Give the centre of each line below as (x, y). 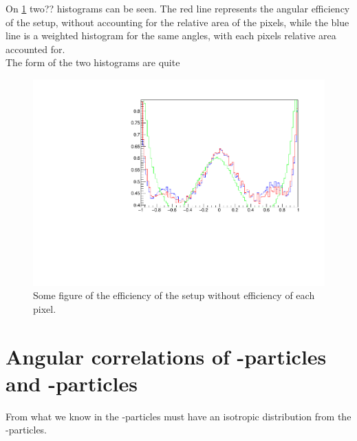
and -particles (72, 383)
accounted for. (35, 49)
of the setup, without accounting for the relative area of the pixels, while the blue (177, 22)
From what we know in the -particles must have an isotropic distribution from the (178, 416)
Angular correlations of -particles (166, 356)
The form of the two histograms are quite (93, 62)
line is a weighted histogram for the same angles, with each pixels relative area (171, 35)
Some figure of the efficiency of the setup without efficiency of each (174, 295)
